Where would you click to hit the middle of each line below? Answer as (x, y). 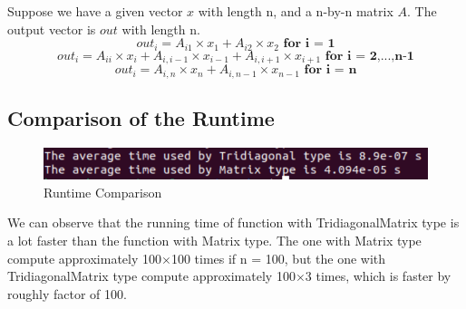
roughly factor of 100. (67, 293)
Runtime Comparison (103, 192)
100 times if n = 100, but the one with (278, 258)
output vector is (52, 29)
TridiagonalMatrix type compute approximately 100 (151, 276)
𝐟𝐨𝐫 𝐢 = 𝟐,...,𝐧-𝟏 (369, 56)
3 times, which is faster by (378, 276)
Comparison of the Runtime (141, 117)
